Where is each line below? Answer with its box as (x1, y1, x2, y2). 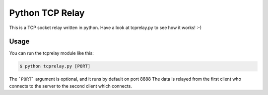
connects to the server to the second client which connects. (9, 83, 133, 89)
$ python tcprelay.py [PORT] (19, 63, 91, 69)
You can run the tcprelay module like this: (9, 50, 94, 56)
